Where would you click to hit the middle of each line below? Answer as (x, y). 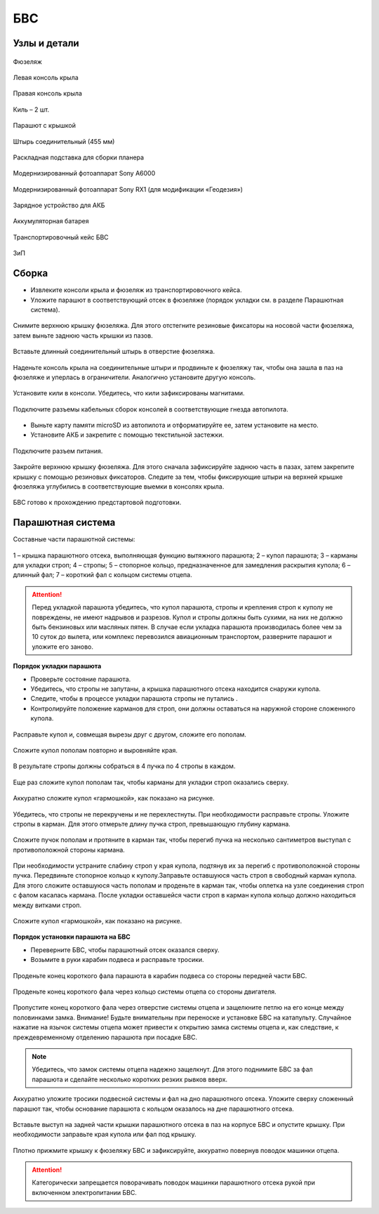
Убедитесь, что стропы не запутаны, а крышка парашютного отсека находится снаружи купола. (175, 689)
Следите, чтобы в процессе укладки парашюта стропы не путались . (134, 699)
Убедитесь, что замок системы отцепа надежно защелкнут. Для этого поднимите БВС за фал (172, 1069)
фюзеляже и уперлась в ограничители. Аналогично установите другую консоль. (134, 377)
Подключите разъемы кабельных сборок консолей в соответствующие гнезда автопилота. (151, 409)
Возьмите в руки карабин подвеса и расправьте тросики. (117, 960)
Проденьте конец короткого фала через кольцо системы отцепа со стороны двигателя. (145, 991)
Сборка (31, 273)
